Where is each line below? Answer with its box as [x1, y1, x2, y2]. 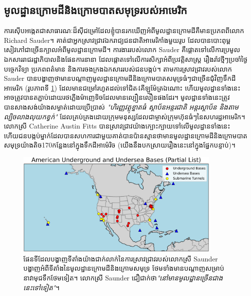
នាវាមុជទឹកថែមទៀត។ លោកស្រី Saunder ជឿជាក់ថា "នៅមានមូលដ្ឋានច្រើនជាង [23, 272, 223, 282]
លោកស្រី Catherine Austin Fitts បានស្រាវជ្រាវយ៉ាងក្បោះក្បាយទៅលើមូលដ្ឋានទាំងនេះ [4, 121, 231, 131]
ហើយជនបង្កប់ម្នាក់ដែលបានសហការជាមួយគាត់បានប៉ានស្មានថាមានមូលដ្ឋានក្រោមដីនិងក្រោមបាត [4, 130, 248, 140]
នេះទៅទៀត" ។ [23, 282, 60, 292]
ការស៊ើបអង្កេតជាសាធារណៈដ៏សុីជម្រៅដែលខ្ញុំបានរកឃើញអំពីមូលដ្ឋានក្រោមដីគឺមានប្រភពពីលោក [4, 25, 244, 36]
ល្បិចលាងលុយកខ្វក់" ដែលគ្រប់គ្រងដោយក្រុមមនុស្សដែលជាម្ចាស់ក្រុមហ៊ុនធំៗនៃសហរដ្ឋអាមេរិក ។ [4, 111, 246, 121]
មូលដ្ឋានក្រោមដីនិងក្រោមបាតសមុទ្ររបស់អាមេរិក [4, 2, 187, 18]
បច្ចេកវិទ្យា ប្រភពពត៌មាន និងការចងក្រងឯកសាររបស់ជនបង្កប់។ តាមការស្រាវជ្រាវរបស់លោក [4, 63, 233, 74]
